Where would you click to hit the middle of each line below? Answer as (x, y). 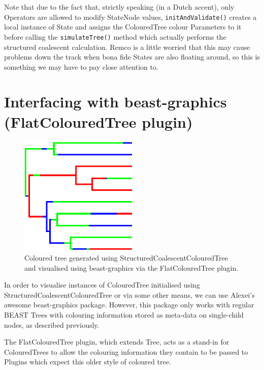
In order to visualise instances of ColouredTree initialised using (102, 285)
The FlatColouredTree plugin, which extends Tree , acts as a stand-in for (117, 342)
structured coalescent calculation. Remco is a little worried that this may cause (127, 47)
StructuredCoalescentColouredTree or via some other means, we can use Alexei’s (129, 294)
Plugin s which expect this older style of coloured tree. (88, 362)
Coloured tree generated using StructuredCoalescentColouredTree (126, 258)
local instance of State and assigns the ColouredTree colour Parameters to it (123, 27)
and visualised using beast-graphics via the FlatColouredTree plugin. (131, 267)
